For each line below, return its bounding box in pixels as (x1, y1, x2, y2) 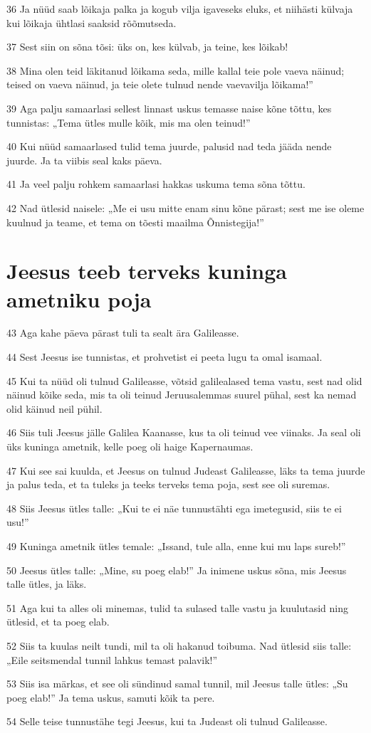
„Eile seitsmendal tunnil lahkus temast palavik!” (6, 652, 218, 667)
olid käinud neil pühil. (6, 401, 103, 416)
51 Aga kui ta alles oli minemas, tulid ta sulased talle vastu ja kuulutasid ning (6, 600, 348, 615)
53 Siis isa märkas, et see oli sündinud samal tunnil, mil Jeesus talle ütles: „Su (6, 676, 348, 691)
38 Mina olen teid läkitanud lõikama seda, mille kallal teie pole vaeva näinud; (6, 63, 345, 78)
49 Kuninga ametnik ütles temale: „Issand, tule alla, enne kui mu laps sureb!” (6, 538, 346, 553)
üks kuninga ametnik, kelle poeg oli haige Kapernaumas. (6, 439, 254, 453)
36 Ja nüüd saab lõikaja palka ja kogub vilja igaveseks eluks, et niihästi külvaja (6, 1, 353, 16)
